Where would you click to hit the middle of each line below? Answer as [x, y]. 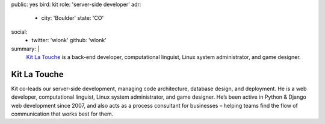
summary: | [25, 49]
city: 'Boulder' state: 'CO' [73, 18]
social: [19, 32]
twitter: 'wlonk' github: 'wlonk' [69, 40]
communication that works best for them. [62, 114]
